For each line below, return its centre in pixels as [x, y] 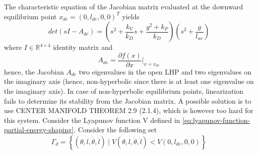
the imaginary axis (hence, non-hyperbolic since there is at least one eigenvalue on [129, 81]
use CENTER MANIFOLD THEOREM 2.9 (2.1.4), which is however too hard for [129, 110]
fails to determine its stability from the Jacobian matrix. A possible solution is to [128, 100]
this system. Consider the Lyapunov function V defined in [92, 120]
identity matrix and [83, 47]
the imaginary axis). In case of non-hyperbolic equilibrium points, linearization [124, 91]
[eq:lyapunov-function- [216, 120]
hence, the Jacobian [34, 71]
